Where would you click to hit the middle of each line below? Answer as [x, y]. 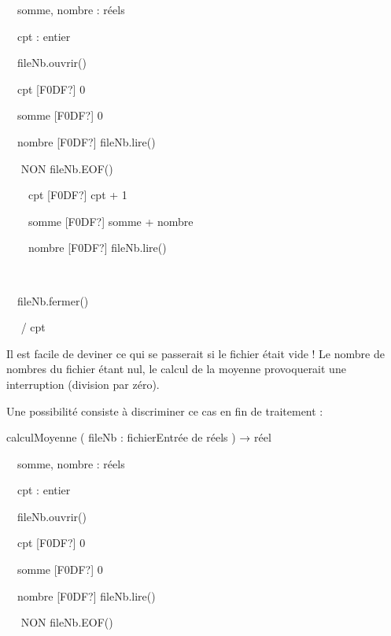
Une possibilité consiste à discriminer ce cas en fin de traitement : [165, 410]
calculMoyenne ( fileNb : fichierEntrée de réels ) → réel [139, 437]
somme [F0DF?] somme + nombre [111, 221]
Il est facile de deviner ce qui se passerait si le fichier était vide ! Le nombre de [195, 353]
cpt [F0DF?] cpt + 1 [77, 195]
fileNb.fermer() [53, 300]
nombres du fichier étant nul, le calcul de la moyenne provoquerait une [176, 369]
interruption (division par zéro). [83, 384]
